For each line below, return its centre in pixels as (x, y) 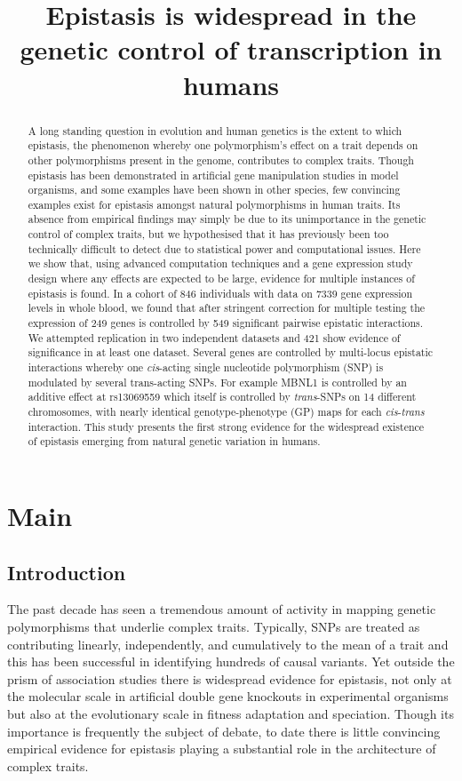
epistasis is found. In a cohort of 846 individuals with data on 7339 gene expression (220, 293)
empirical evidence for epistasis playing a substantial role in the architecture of (222, 749)
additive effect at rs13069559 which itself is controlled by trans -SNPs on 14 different (222, 397)
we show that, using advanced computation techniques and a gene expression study (220, 263)
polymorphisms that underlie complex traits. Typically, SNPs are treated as (214, 626)
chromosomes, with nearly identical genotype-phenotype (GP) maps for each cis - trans (226, 412)
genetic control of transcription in (231, 49)
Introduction (67, 572)
